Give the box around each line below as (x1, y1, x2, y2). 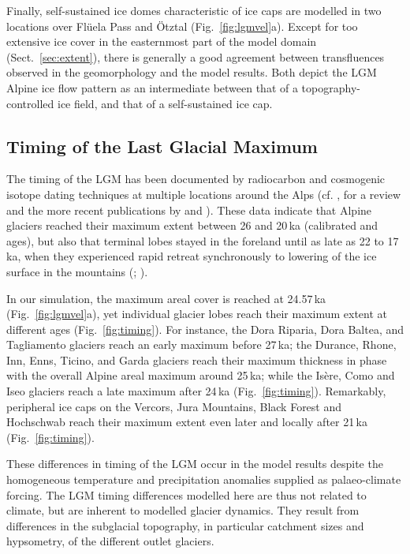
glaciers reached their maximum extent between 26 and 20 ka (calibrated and (6, 217, 378, 234)
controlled (6, 95, 54, 111)
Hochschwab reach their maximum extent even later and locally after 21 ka (6, 414, 367, 430)
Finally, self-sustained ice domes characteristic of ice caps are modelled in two (6, 2, 382, 18)
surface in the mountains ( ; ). (6, 263, 148, 279)
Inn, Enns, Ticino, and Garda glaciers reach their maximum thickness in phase (6, 351, 387, 368)
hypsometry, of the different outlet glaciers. (6, 533, 214, 549)
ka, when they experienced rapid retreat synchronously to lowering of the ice (6, 248, 377, 264)
